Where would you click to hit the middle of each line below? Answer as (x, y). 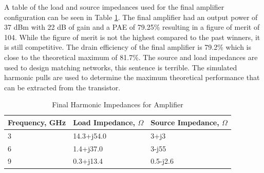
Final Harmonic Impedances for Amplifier (118, 104)
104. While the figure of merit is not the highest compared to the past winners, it (132, 37)
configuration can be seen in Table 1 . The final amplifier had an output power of (131, 17)
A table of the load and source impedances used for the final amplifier (114, 7)
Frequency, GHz (37, 122)
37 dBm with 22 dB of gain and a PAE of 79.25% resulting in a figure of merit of (132, 27)
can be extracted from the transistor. (62, 87)
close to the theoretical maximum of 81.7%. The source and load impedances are (131, 57)
